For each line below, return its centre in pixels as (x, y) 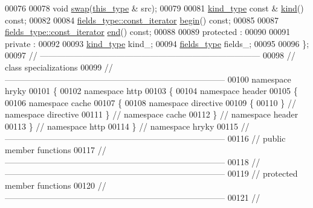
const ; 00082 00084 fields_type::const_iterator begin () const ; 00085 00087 (142, 20)
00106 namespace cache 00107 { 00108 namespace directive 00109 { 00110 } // (150, 102)
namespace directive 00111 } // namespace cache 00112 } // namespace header (152, 114)
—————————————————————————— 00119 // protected (151, 173)
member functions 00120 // (56, 185)
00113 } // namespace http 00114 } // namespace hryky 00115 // (127, 126)
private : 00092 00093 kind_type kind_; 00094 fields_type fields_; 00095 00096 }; (157, 43)
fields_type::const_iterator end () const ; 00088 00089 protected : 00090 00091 (148, 32)
